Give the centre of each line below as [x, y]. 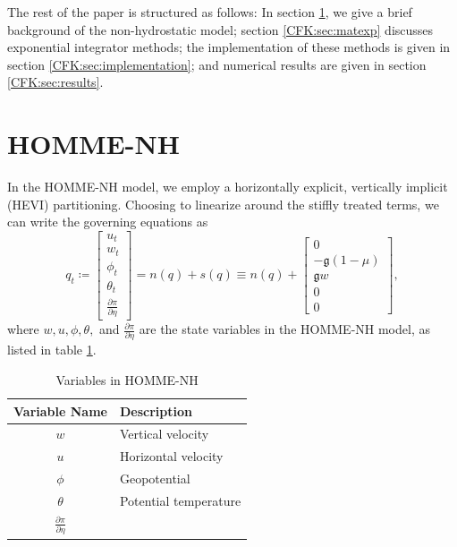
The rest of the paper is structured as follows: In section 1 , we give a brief [210, 12]
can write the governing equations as [108, 222]
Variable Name [60, 410]
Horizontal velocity [171, 456]
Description [156, 410]
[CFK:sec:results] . [55, 82]
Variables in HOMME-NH [127, 379]
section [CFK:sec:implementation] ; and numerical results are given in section [217, 64]
